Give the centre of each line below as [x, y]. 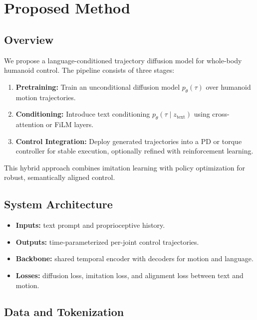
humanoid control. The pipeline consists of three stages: [89, 70]
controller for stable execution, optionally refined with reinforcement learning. [134, 151]
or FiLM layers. [70, 124]
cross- [221, 114]
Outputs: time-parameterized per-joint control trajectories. [107, 241]
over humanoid [228, 86]
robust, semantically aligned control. [60, 177]
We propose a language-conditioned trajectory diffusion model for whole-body [123, 60]
